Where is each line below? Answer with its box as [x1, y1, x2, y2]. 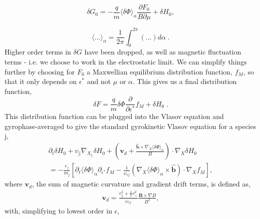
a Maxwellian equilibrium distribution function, [87, 66, 232, 76]
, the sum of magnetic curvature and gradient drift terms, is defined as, [32, 178, 250, 189]
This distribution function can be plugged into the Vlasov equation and [5, 111, 224, 121]
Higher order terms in [5, 46, 71, 57]
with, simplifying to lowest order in [5, 205, 112, 216]
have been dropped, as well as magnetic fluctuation [84, 46, 241, 57]
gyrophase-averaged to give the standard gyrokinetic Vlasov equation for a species [5, 120, 256, 131]
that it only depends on [5, 76, 77, 86]
